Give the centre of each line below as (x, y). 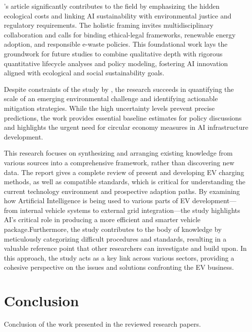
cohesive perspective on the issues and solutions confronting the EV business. (119, 267)
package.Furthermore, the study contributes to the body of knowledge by (113, 229)
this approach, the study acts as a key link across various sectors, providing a (119, 257)
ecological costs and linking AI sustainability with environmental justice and (118, 15)
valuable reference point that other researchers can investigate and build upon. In (126, 248)
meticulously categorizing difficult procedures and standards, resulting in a (115, 238)
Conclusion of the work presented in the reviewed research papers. (102, 324)
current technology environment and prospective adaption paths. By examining (122, 191)
